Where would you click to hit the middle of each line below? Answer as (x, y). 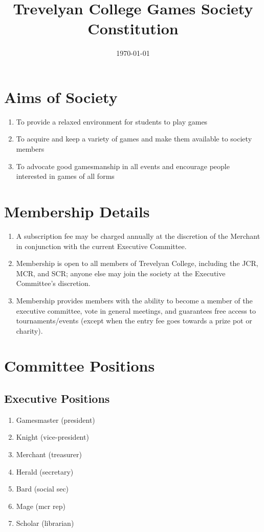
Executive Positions (57, 398)
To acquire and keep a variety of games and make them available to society (134, 139)
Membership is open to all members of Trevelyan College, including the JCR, (137, 263)
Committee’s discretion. (53, 283)
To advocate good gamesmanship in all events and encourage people (123, 166)
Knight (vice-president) (52, 437)
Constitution (133, 28)
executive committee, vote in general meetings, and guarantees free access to (136, 310)
